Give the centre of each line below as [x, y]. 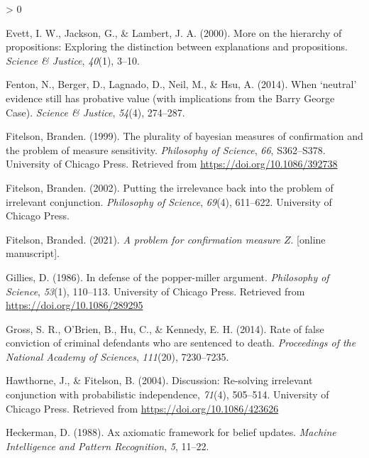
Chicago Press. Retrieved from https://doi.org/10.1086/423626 [142, 408]
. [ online [308, 239]
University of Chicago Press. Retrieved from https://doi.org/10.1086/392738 [172, 164]
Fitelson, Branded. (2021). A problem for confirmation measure [143, 239]
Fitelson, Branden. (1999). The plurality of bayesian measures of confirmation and [184, 136]
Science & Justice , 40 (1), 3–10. [73, 60]
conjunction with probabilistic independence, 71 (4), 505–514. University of [167, 394]
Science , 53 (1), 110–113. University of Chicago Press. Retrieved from [155, 291]
